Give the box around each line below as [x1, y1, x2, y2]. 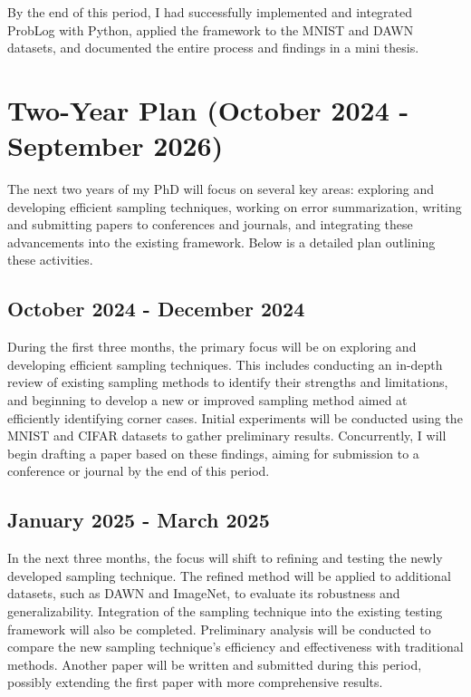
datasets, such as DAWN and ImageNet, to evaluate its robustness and [7, 584, 400, 603]
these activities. [7, 250, 93, 269]
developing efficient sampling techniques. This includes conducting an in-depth [7, 354, 443, 373]
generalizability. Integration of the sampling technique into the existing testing [7, 602, 443, 620]
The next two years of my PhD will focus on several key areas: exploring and [7, 179, 434, 198]
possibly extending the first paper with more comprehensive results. [7, 673, 383, 692]
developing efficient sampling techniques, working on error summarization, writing [7, 197, 462, 216]
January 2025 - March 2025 [7, 506, 270, 534]
